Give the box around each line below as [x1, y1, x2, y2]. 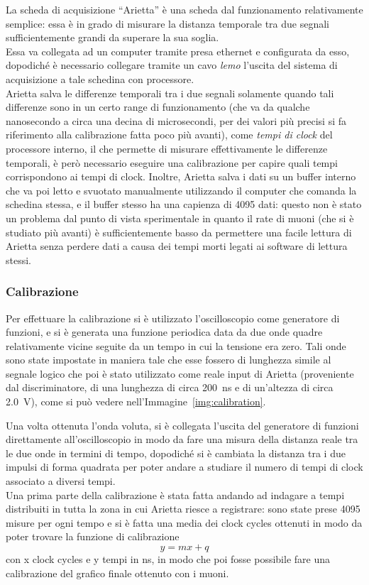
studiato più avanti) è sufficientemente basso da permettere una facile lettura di [6, 224, 352, 239]
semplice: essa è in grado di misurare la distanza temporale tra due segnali [6, 16, 330, 31]
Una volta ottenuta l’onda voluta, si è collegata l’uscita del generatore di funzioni [6, 417, 359, 432]
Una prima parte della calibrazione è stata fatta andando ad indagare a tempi [6, 487, 345, 502]
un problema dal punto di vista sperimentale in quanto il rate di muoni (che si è [6, 210, 354, 225]
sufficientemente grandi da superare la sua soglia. [6, 30, 219, 45]
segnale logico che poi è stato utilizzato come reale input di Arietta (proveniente [6, 366, 354, 381]
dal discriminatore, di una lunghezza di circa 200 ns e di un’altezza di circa [6, 380, 334, 395]
